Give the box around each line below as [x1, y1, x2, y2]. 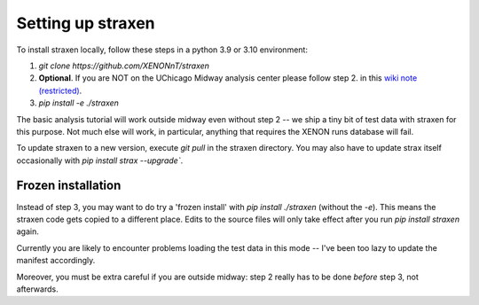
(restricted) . [38, 85, 82, 96]
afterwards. [16, 284, 59, 294]
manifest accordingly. [16, 255, 96, 266]
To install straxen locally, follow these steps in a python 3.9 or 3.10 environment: [16, 44, 308, 55]
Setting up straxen [16, 13, 155, 33]
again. [16, 226, 40, 237]
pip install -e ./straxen [38, 98, 120, 108]
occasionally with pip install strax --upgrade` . [16, 155, 184, 166]
